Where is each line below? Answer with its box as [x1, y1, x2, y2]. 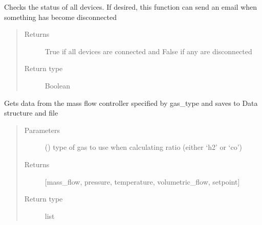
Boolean [45, 80, 70, 91]
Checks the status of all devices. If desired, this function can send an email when [4, 2, 257, 12]
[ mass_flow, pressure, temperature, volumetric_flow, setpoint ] [45, 176, 240, 187]
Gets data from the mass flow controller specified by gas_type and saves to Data [4, 97, 258, 108]
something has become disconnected [4, 11, 117, 22]
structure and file [4, 107, 58, 118]
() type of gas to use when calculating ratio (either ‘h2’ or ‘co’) [45, 142, 243, 152]
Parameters [24, 124, 60, 135]
